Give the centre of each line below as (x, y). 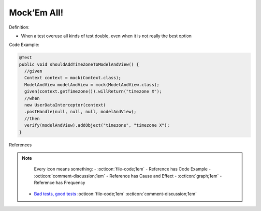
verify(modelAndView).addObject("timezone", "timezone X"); (97, 125)
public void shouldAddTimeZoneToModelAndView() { (79, 64)
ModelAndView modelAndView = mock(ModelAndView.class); (92, 84)
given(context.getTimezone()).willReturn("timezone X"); (93, 91)
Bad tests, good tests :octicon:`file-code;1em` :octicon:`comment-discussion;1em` (116, 194)
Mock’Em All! (36, 13)
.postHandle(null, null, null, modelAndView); (80, 112)
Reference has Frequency (60, 183)
